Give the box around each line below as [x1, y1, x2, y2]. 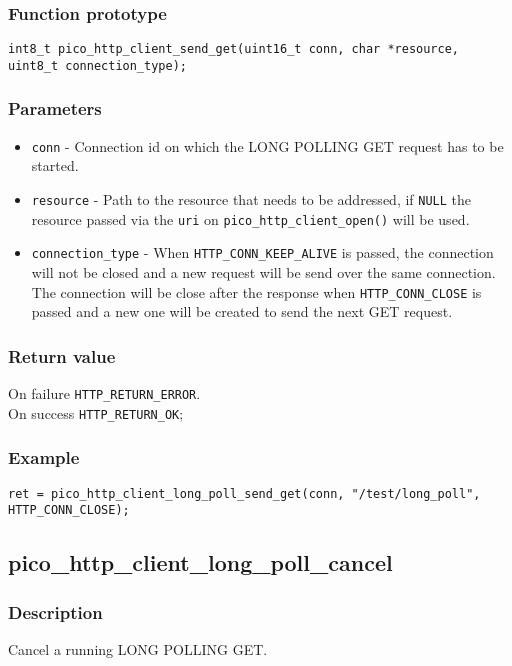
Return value [8, 343, 116, 368]
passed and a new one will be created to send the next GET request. [31, 301, 453, 322]
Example [8, 445, 80, 470]
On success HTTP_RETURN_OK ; [8, 402, 184, 423]
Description [8, 599, 103, 624]
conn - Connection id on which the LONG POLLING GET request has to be [31, 135, 504, 156]
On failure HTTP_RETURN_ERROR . [8, 383, 201, 404]
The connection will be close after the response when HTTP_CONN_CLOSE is [31, 281, 482, 302]
